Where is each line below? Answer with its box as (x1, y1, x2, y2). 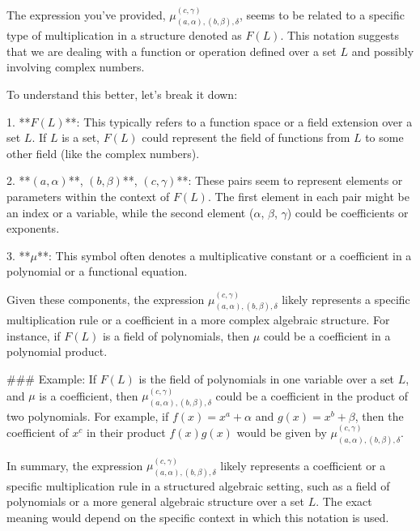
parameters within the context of (6, 187, 170, 204)
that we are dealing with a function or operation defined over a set (6, 42, 337, 59)
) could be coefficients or (286, 203, 409, 221)
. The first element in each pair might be (207, 187, 409, 204)
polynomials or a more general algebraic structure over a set (6, 493, 304, 510)
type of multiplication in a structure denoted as (6, 27, 242, 44)
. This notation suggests (280, 27, 399, 44)
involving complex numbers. (6, 58, 145, 75)
